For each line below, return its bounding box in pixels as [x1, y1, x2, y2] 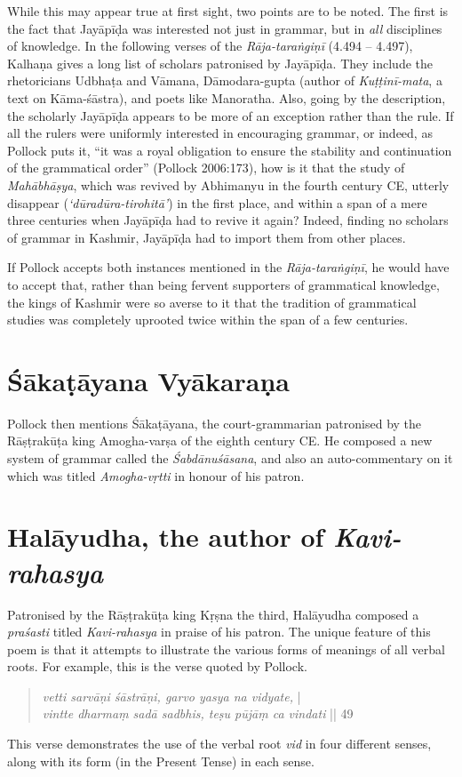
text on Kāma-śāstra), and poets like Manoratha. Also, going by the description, [7, 88, 446, 107]
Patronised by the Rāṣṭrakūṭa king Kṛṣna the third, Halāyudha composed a [7, 605, 419, 623]
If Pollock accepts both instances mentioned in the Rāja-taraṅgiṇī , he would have [7, 258, 450, 276]
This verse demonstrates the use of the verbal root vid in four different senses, [7, 734, 432, 753]
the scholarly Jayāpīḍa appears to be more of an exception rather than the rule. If [7, 106, 454, 124]
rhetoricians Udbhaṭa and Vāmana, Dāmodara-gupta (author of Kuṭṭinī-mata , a [7, 71, 442, 90]
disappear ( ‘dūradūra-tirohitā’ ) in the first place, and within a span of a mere [7, 193, 427, 212]
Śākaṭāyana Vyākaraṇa [7, 362, 290, 398]
